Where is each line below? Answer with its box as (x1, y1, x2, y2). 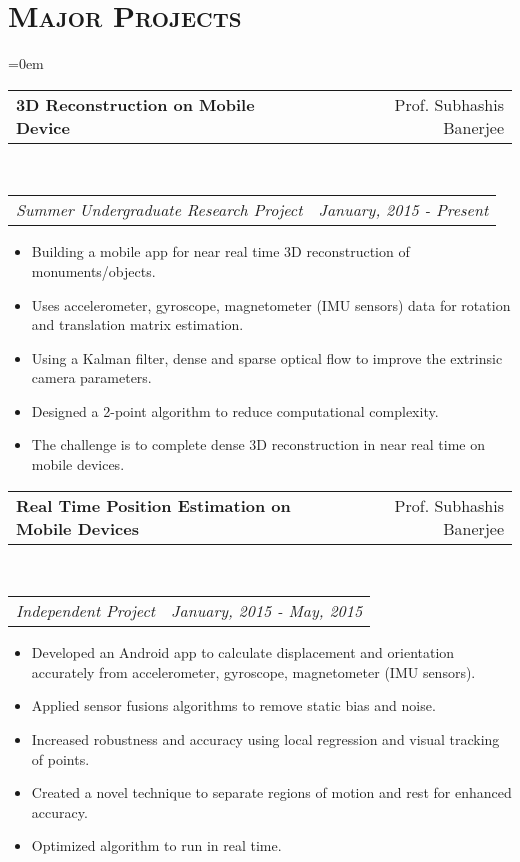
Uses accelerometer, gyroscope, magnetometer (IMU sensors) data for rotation (31, 294, 511, 315)
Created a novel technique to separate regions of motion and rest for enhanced (31, 782, 512, 803)
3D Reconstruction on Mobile (16, 92, 255, 116)
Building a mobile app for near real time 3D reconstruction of (31, 241, 410, 262)
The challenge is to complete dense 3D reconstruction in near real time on (31, 434, 485, 455)
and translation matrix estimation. (31, 314, 244, 335)
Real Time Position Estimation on (16, 493, 291, 517)
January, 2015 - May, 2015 (171, 599, 363, 623)
